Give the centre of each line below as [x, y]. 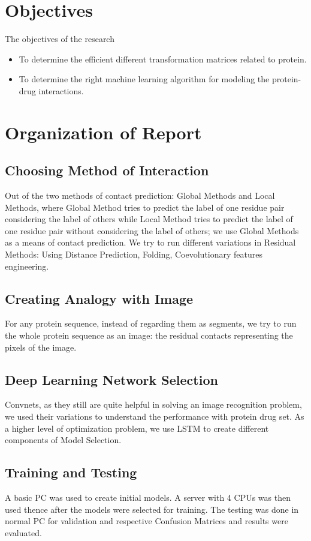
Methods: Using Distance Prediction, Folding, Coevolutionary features [134, 254]
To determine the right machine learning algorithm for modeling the [144, 79]
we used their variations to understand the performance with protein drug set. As [155, 416]
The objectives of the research [60, 39]
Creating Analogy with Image [99, 298]
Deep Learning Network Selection [111, 379]
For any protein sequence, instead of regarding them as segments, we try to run [151, 323]
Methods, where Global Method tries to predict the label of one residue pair [145, 207]
